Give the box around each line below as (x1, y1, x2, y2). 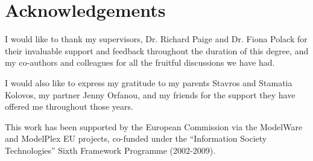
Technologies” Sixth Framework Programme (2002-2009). (5, 144, 216, 156)
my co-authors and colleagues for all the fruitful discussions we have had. (5, 56, 275, 69)
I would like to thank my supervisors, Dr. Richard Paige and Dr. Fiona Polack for (5, 33, 308, 45)
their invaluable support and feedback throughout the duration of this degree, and (5, 44, 309, 57)
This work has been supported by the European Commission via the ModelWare (5, 120, 303, 133)
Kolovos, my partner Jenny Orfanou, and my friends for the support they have (5, 88, 296, 101)
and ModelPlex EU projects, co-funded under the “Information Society (5, 132, 267, 145)
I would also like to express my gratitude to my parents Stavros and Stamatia (5, 76, 292, 89)
